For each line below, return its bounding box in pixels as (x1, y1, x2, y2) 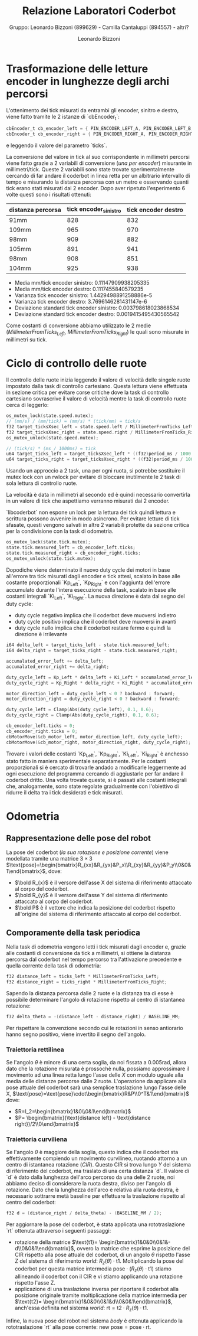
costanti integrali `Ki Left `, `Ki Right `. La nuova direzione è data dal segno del (6, 592, 185, 601)
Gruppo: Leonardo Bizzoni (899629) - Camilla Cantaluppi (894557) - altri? (9, 24, 189, 31)
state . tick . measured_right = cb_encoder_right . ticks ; (6, 550, 141, 556)
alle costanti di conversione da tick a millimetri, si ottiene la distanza (6, 950, 171, 957)
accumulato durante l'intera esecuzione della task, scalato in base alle (6, 586, 177, 594)
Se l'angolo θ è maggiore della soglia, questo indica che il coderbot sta (6, 1149, 179, 1156)
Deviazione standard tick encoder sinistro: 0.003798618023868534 (14, 304, 180, 311)
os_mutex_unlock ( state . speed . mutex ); (6, 435, 99, 441)
